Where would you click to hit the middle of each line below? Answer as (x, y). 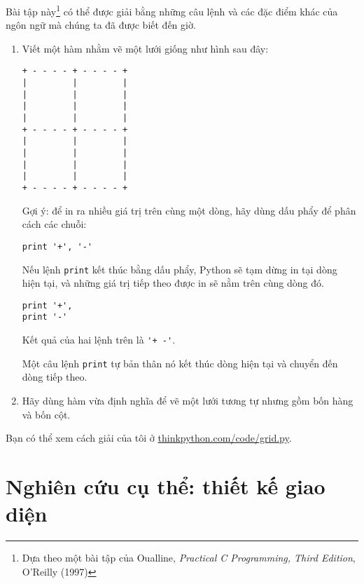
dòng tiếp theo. (55, 377)
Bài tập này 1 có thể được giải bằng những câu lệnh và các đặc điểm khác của (172, 10)
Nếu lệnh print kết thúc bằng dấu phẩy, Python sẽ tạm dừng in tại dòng (180, 269)
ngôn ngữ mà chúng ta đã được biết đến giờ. (101, 25)
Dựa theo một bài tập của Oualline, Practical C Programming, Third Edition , (189, 558)
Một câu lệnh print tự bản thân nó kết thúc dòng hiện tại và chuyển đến (180, 363)
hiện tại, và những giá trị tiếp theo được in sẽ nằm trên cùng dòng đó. (173, 283)
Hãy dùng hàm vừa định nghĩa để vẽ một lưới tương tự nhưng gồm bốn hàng (188, 400)
